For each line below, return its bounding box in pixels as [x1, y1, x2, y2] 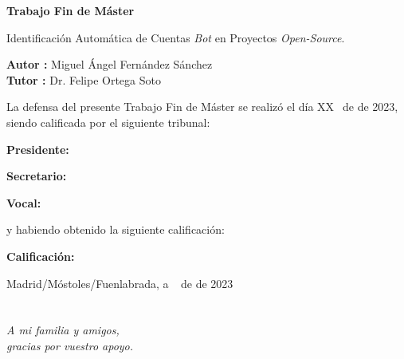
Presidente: [6, 140, 69, 157]
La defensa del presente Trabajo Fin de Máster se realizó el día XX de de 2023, [6, 98, 398, 115]
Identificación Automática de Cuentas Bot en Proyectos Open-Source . [6, 29, 345, 45]
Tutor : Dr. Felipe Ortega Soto [6, 71, 161, 88]
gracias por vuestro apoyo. [6, 337, 134, 353]
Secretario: [6, 168, 67, 184]
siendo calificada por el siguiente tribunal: [6, 113, 210, 130]
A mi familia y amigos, [6, 322, 120, 338]
